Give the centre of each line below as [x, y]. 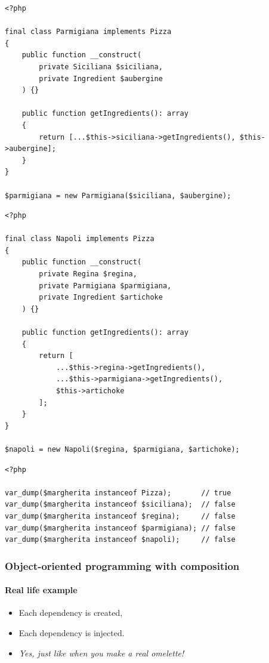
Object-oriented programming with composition [122, 565]
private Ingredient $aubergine [101, 78]
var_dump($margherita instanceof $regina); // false [120, 516]
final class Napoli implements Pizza [80, 239]
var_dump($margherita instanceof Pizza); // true [118, 493]
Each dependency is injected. [72, 632]
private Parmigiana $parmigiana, [105, 286]
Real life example [41, 590]
